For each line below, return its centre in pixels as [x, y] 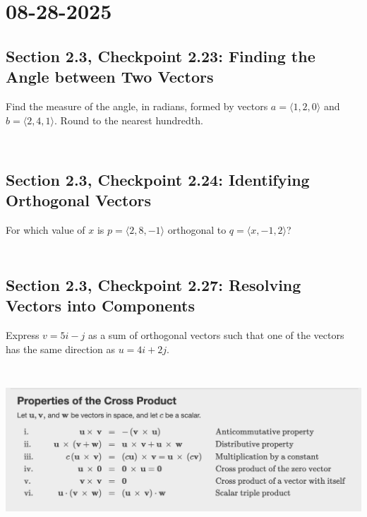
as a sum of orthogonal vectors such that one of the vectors [216, 335]
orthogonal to [197, 229]
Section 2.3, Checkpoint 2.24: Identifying [158, 179]
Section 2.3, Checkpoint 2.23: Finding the [161, 55]
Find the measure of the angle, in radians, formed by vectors [137, 106]
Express [23, 335]
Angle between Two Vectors [110, 77]
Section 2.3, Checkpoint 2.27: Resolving [154, 285]
